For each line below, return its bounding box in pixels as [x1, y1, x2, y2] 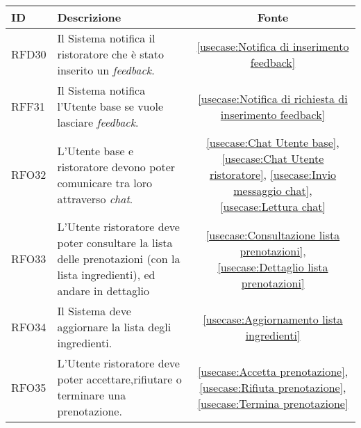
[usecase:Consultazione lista [205, 226, 340, 243]
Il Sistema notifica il [57, 30, 156, 46]
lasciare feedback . [57, 114, 139, 130]
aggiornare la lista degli [57, 319, 171, 335]
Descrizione [57, 9, 121, 25]
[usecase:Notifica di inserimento [196, 38, 349, 54]
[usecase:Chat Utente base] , [206, 134, 339, 150]
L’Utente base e [57, 142, 134, 159]
